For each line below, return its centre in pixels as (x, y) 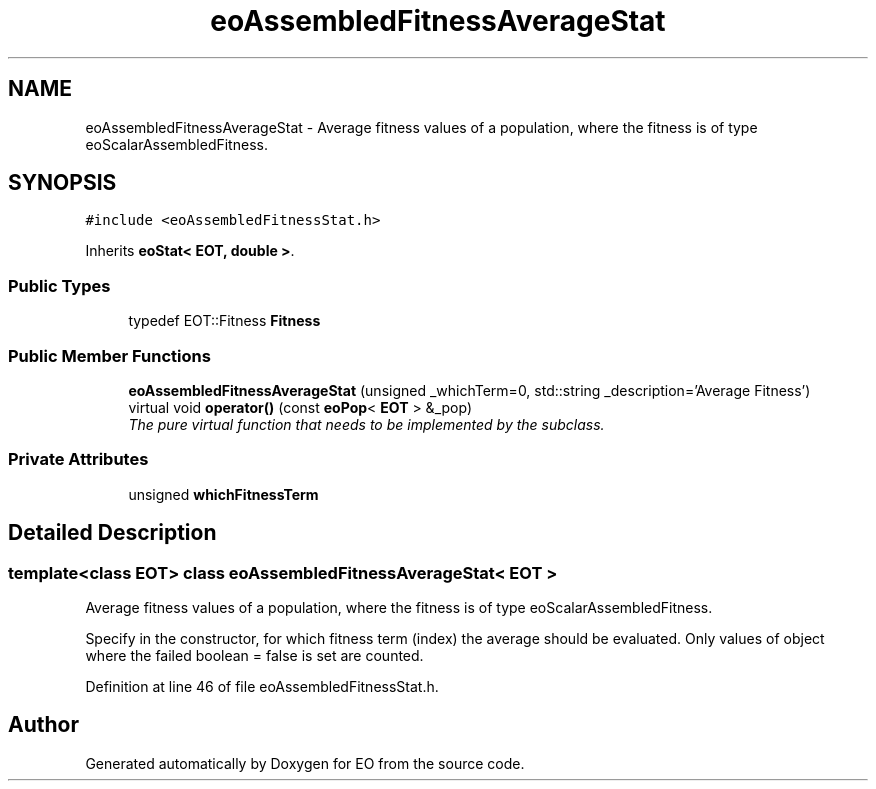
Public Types (59, 285)
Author (43, 725)
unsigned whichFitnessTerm (223, 494)
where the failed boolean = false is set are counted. (254, 655)
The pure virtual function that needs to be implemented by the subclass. (366, 424)
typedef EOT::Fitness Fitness (224, 321)
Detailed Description (112, 533)
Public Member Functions (109, 355)
